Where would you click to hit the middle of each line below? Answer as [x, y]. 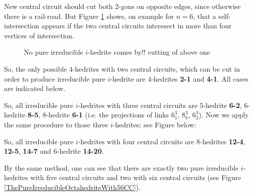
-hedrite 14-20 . [80, 151]
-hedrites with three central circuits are [138, 105]
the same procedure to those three [56, 124]
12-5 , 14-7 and [28, 151]
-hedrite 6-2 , [223, 105]
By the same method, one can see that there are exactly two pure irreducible [121, 167]
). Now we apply [224, 115]
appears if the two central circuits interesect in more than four [137, 26]
